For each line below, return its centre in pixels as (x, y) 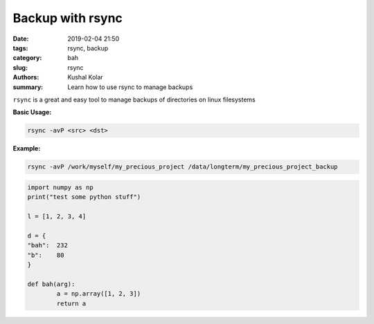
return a (71, 303)
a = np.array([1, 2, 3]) (99, 294)
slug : (20, 67)
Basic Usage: (32, 112)
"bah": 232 (48, 246)
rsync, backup (88, 48)
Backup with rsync (68, 18)
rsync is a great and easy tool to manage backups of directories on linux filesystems (134, 99)
